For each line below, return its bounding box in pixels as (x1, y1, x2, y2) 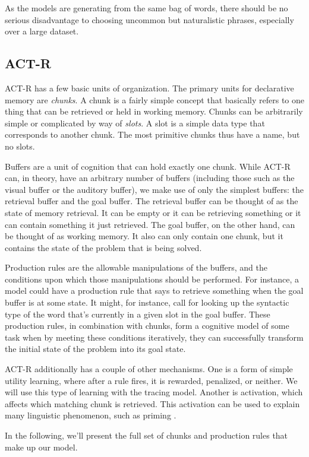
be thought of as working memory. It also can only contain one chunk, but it (5, 230, 283, 242)
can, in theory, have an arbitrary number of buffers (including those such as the (5, 172, 295, 184)
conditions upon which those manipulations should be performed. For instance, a (5, 272, 299, 285)
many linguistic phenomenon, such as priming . (5, 409, 176, 421)
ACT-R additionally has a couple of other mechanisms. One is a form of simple (5, 363, 293, 375)
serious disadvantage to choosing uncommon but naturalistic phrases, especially (5, 13, 294, 26)
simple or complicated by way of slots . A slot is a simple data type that (5, 116, 265, 129)
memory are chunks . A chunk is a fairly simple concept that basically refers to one (5, 93, 305, 106)
